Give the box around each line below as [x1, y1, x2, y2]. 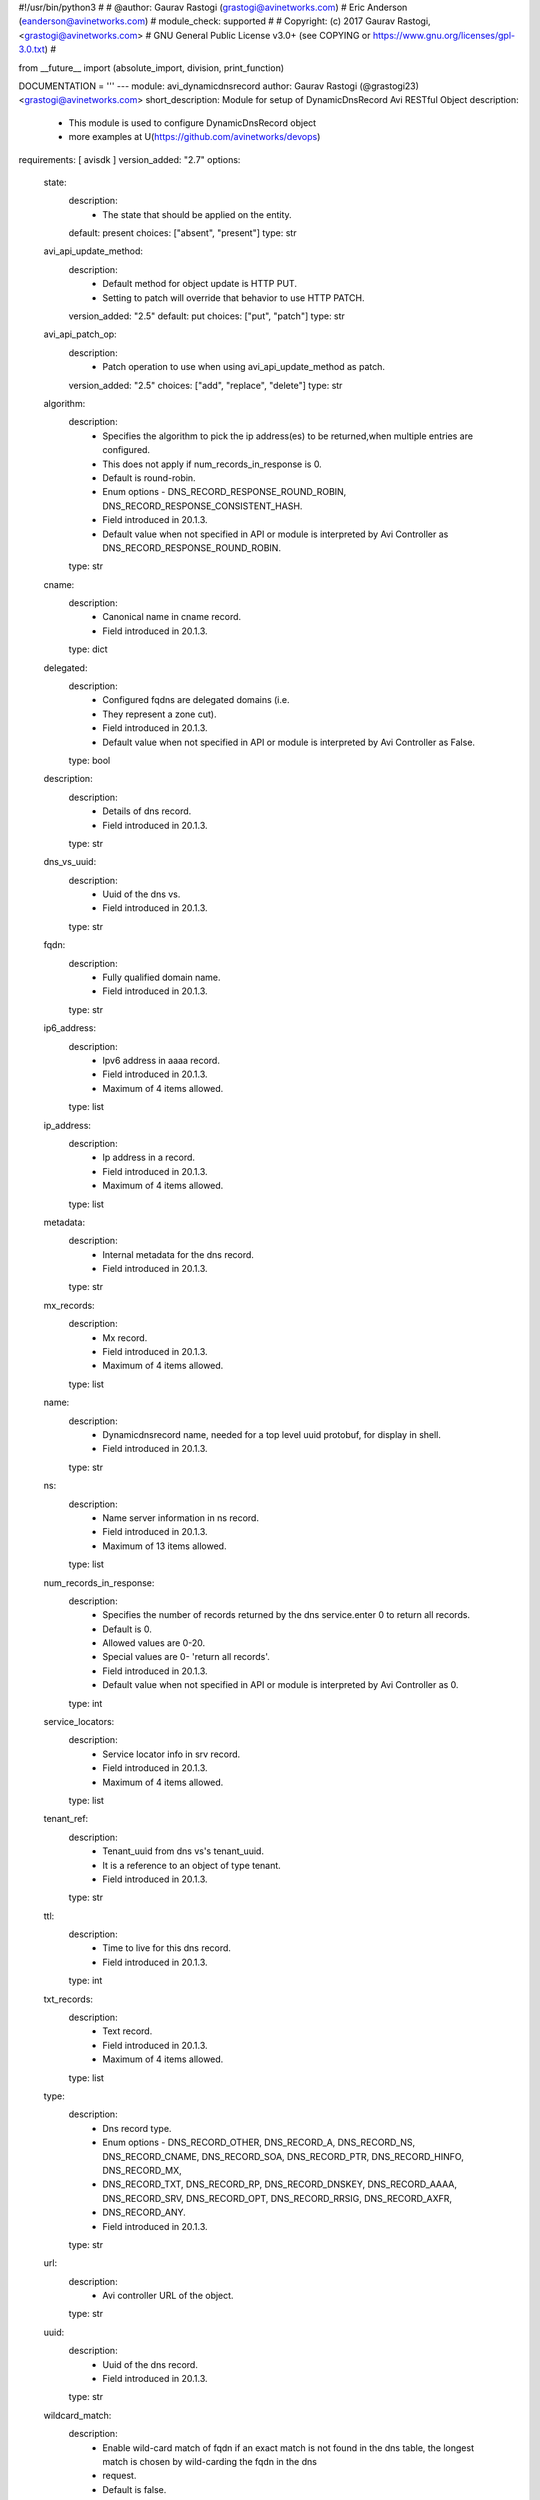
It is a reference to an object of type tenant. [102, 1859, 282, 1871]
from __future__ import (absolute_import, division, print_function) [18, 61, 285, 74]
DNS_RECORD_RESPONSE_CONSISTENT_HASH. [102, 500, 303, 512]
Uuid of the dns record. [102, 2358, 199, 2370]
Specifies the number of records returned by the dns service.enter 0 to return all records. [102, 1609, 470, 1621]
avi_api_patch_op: [43, 328, 117, 340]
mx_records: [43, 1299, 95, 1311]
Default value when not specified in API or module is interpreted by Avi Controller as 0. [102, 1679, 459, 1691]
